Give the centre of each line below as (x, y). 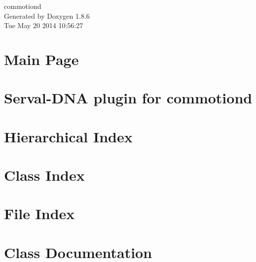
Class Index (44, 175)
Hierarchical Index (68, 136)
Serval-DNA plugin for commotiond (128, 98)
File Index (39, 213)
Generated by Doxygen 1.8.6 (47, 16)
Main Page (41, 59)
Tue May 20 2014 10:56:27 (44, 25)
